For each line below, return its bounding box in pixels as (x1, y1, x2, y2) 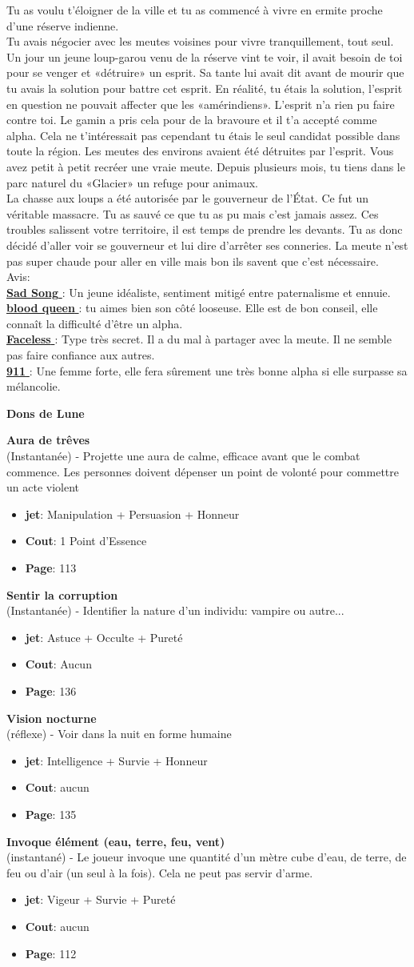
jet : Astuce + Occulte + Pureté (25, 628, 183, 645)
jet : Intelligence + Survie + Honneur (25, 752, 208, 768)
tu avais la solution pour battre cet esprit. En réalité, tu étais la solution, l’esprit (6, 79, 403, 96)
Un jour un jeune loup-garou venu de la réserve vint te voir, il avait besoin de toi (6, 48, 403, 65)
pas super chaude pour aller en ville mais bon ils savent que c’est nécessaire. (6, 252, 379, 269)
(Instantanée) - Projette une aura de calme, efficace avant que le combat (6, 447, 360, 464)
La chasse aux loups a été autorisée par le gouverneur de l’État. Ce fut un (6, 190, 369, 207)
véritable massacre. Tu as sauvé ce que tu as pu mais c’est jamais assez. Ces (6, 205, 379, 222)
